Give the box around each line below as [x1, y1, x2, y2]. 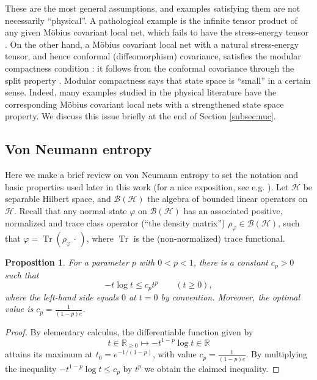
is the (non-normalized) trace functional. [133, 232, 285, 245]
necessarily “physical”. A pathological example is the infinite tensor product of [5, 13, 297, 26]
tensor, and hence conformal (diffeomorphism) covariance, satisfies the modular [5, 50, 301, 62]
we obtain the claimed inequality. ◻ [144, 362, 280, 374]
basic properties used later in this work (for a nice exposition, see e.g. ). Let [5, 180, 289, 193]
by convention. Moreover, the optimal [161, 290, 301, 303]
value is [5, 302, 34, 315]
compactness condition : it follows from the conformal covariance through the [5, 61, 294, 74]
